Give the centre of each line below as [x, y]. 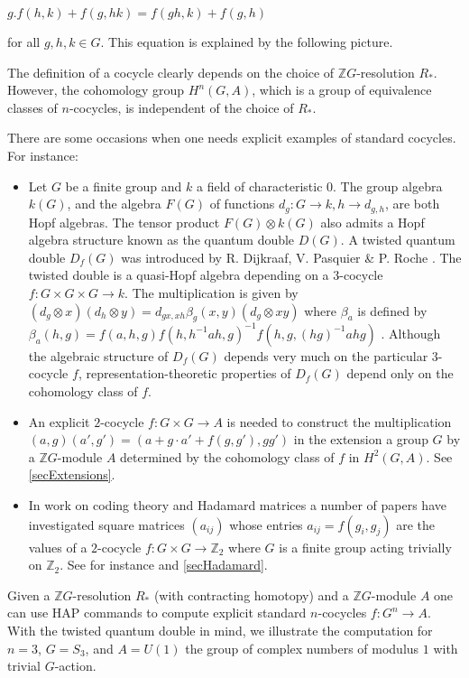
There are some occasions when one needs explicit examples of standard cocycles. [232, 138]
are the [416, 524]
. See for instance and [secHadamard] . [164, 565]
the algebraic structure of [98, 355]
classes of [32, 107]
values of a [58, 547]
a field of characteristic [259, 186]
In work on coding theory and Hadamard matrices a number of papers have [237, 505]
